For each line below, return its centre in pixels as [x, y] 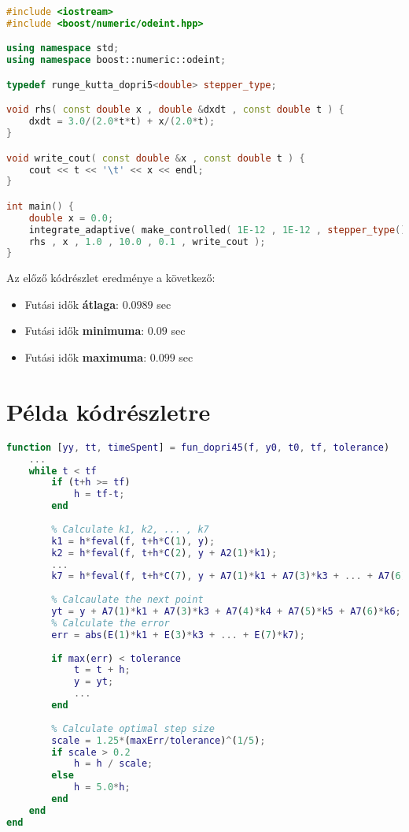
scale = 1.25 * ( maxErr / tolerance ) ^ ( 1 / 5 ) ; [158, 740]
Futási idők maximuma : [86, 357]
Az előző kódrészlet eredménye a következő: [111, 278]
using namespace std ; [63, 48]
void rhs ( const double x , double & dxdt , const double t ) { [175, 110]
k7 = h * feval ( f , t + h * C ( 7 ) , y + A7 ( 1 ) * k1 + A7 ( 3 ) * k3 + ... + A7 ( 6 [226, 576]
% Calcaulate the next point [127, 600]
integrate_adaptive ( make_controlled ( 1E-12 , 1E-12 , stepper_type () [217, 230]
